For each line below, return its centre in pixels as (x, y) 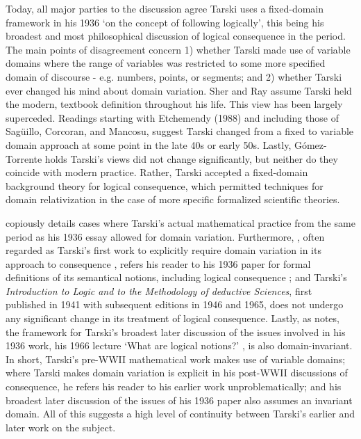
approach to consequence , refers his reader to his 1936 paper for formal (158, 263)
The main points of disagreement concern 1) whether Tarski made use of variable (178, 49)
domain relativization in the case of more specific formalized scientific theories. (173, 199)
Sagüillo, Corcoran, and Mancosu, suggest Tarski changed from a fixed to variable (180, 131)
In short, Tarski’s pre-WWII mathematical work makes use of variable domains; (176, 359)
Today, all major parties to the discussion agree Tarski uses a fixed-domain (165, 8)
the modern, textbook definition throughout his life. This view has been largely (174, 104)
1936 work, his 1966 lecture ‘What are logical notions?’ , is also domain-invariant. (179, 345)
